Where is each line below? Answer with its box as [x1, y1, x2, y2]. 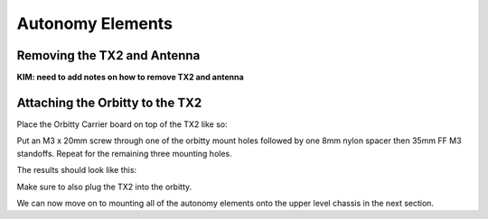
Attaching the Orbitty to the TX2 [16, 95, 202, 110]
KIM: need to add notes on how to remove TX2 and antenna [16, 72, 244, 83]
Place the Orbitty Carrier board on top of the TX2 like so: [16, 118, 228, 130]
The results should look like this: [16, 165, 137, 176]
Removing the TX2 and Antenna [16, 48, 201, 63]
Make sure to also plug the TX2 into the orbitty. [16, 181, 192, 192]
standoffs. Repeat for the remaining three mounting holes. [16, 148, 232, 159]
